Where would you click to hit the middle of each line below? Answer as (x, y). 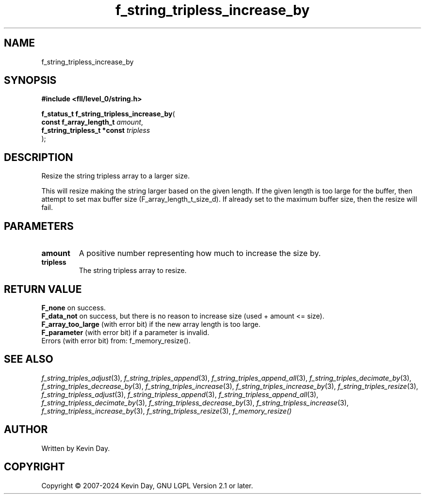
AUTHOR (26, 430)
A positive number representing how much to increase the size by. (200, 253)
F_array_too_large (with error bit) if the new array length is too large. (151, 324)
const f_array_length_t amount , (92, 122)
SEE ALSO (29, 359)
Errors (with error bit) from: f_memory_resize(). (116, 340)
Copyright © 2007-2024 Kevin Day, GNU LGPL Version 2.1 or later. (147, 485)
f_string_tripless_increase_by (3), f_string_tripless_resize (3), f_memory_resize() (167, 411)
